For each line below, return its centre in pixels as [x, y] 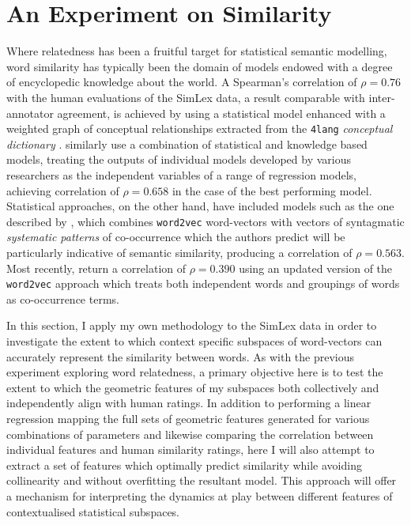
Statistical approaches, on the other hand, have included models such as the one [200, 206]
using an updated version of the [316, 268]
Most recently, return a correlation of [96, 268]
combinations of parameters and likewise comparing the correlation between [190, 434]
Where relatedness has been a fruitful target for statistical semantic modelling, [197, 51]
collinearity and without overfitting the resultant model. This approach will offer [202, 480]
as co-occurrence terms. [63, 298]
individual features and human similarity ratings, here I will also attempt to [190, 449]
